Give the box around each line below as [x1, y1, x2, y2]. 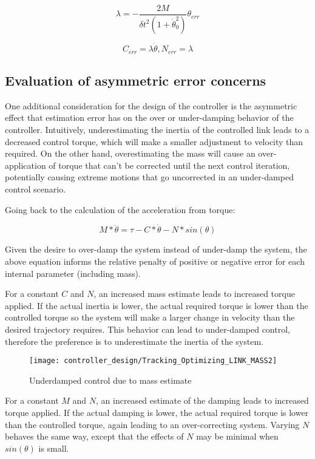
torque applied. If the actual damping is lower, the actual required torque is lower [5, 406, 309, 418]
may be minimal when [196, 430, 279, 443]
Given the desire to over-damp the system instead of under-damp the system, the [5, 243, 307, 256]
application [5, 158, 46, 171]
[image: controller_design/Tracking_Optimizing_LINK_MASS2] [29, 356, 277, 365]
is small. [38, 441, 69, 454]
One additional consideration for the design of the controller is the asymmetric [5, 99, 297, 112]
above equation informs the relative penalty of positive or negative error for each [5, 254, 305, 267]
